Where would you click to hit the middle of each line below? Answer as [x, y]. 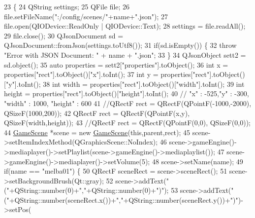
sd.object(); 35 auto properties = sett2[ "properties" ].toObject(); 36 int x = [116, 64]
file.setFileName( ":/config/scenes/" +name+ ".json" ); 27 [86, 16]
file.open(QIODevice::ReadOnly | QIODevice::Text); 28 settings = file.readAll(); [125, 26]
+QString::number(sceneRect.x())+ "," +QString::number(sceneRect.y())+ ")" [124, 200]
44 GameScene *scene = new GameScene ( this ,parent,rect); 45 [97, 132]
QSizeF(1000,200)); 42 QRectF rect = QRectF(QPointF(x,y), [97, 113]
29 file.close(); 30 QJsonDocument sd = [64, 35]
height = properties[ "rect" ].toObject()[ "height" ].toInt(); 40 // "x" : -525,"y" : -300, [127, 93]
